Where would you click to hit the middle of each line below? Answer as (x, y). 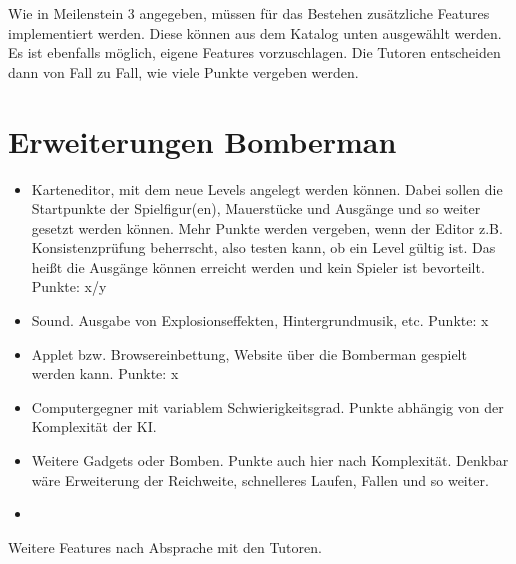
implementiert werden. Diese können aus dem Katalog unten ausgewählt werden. (255, 32)
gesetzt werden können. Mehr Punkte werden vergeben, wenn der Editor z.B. (267, 227)
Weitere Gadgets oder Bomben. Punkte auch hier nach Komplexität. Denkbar (270, 460)
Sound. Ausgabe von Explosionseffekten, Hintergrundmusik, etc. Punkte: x (260, 320)
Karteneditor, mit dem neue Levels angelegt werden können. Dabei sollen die (267, 188)
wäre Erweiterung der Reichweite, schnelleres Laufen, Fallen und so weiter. (260, 479)
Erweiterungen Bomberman (202, 140)
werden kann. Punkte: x (105, 373)
